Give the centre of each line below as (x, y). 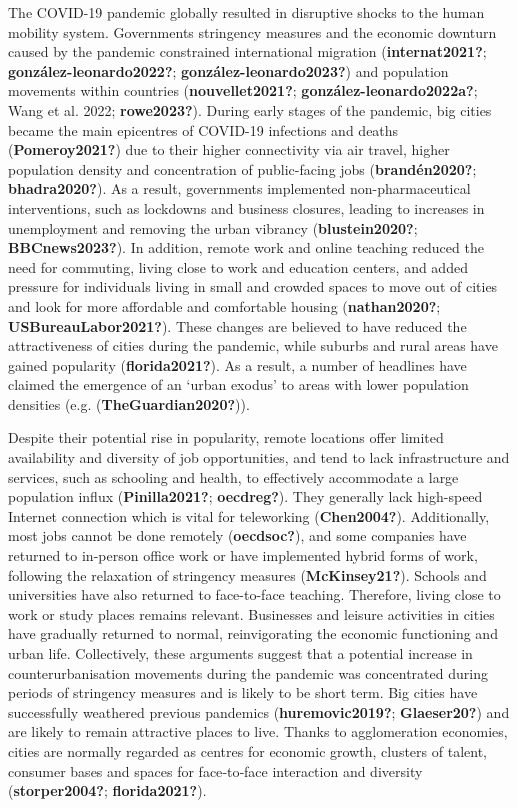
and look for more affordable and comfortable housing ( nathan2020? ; (224, 305)
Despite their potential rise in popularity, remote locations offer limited (226, 437)
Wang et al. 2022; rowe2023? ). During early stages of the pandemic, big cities (250, 109)
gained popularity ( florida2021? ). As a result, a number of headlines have (237, 364)
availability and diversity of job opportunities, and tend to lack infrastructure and (259, 457)
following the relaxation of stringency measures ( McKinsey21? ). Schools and (247, 574)
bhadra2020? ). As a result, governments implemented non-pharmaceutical (239, 188)
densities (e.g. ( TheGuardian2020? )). (129, 403)
